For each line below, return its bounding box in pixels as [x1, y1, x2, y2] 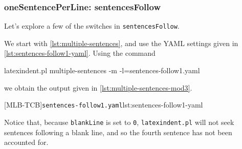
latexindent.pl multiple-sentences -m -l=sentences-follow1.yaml [4, 65, 200, 76]
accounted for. [4, 137, 49, 147]
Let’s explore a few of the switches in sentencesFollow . [4, 20, 180, 31]
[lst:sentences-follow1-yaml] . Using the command [4, 48, 156, 58]
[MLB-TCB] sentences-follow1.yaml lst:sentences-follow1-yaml [4, 99, 203, 110]
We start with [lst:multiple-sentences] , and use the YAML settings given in [4, 37, 238, 48]
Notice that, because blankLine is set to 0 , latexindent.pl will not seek [4, 116, 234, 127]
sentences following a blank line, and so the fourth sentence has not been [4, 126, 232, 137]
